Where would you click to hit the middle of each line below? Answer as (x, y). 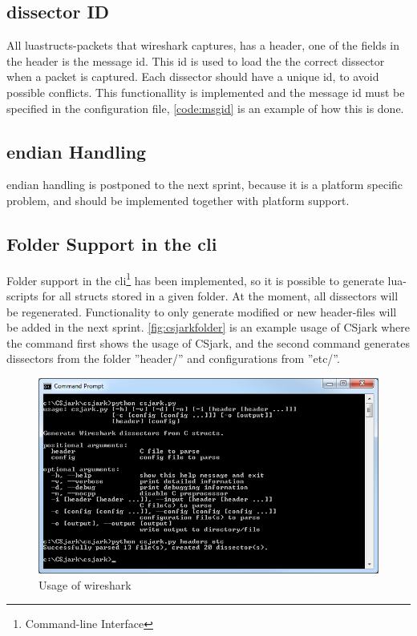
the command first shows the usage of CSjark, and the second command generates (208, 342)
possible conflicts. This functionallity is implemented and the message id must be (206, 92)
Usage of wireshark (85, 584)
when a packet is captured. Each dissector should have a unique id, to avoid (193, 76)
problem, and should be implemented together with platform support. (178, 200)
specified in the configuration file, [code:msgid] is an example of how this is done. (205, 108)
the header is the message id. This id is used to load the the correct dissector (196, 60)
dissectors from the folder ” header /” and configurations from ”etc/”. (173, 358)
